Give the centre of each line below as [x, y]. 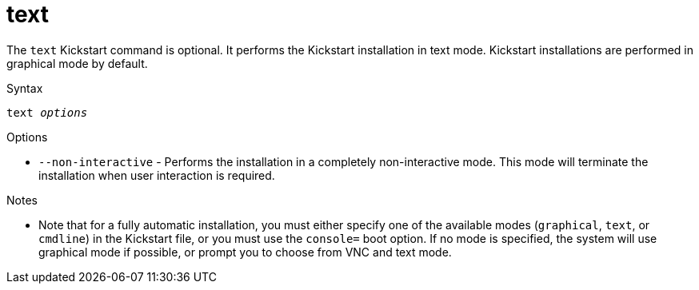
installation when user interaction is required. [157, 175]
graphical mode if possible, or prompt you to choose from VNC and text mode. [245, 252]
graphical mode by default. [77, 63]
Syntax [25, 88]
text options [47, 112]
